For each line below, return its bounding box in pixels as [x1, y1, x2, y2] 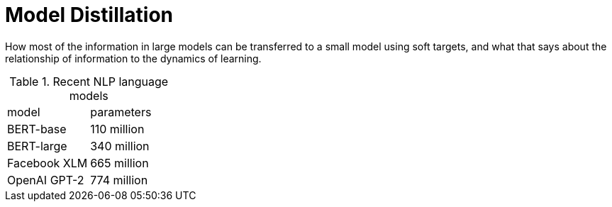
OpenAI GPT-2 [7, 172, 84, 187]
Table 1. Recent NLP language [9, 74, 169, 89]
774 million [90, 172, 148, 187]
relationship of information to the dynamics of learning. [5, 52, 262, 65]
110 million [90, 121, 145, 136]
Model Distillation [5, 3, 174, 27]
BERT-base [7, 121, 67, 136]
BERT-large [7, 138, 67, 153]
